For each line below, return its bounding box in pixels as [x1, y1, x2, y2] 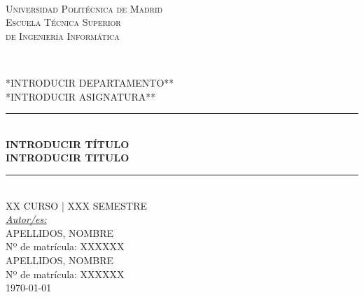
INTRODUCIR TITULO [6, 150, 129, 165]
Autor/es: [6, 212, 47, 226]
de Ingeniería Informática [6, 28, 120, 43]
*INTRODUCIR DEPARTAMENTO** [6, 75, 174, 89]
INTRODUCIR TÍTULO [6, 136, 129, 151]
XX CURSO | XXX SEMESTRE [6, 198, 148, 212]
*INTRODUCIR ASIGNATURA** [6, 89, 156, 103]
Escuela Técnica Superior [6, 15, 121, 29]
